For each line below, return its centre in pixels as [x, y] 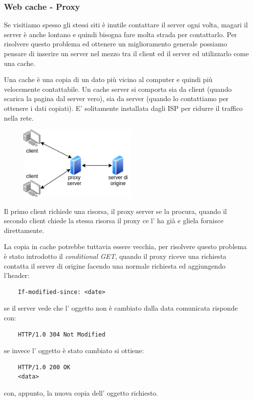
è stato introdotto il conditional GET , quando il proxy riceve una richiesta [115, 256]
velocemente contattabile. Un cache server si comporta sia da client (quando [118, 89]
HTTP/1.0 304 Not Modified [62, 334]
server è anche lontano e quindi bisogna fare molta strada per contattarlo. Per [121, 34]
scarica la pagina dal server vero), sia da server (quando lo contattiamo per [116, 98]
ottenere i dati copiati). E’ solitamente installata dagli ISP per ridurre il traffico [123, 108]
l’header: [17, 275]
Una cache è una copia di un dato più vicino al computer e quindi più [108, 79]
